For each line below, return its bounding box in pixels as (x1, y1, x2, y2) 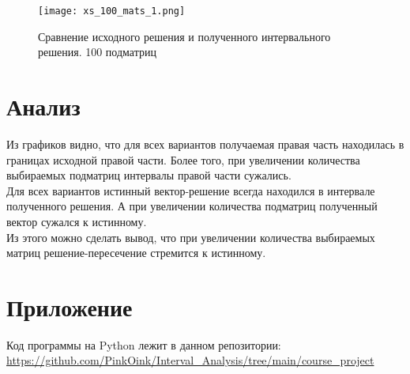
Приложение (6, 290, 133, 323)
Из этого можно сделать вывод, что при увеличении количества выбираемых (6, 229, 375, 245)
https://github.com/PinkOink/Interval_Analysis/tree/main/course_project (6, 352, 374, 368)
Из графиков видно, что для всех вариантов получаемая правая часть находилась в (6, 135, 404, 152)
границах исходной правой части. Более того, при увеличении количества (6, 151, 360, 168)
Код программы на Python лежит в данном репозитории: (6, 336, 281, 353)
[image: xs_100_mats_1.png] (38, 6, 186, 17)
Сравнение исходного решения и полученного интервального (38, 28, 331, 44)
